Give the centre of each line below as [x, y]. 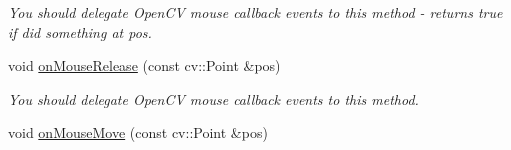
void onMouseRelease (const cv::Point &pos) [144, 65]
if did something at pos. [80, 31]
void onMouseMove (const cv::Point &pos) [138, 132]
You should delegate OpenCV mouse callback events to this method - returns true [255, 12]
